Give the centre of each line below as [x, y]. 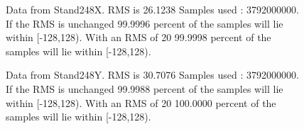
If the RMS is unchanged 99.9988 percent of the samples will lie [145, 88]
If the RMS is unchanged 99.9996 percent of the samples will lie [145, 23]
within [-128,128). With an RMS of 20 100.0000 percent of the [141, 102]
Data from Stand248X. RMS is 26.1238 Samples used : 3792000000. [152, 9]
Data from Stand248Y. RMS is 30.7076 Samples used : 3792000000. [152, 75]
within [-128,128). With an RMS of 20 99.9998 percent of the [139, 37]
